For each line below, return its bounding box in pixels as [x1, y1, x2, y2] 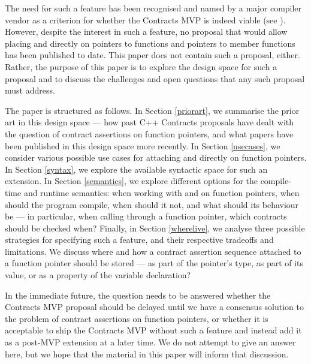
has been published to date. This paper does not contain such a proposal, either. [5, 49, 300, 61]
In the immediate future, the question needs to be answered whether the [5, 288, 271, 301]
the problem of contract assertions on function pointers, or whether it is [5, 312, 268, 324]
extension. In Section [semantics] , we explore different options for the [5, 175, 258, 187]
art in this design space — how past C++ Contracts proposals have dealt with [5, 116, 294, 128]
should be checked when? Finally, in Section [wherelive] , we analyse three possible [5, 221, 305, 234]
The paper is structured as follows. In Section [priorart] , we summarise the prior [5, 104, 300, 116]
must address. [5, 84, 55, 97]
